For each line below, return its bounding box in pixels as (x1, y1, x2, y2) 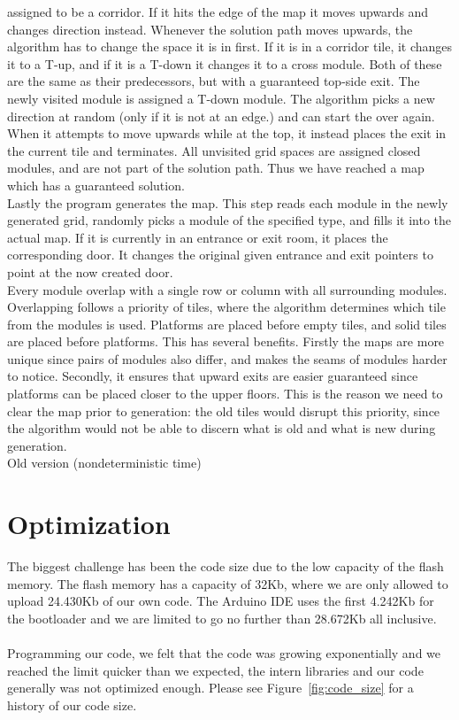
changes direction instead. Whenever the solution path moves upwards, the (7, 19, 413, 38)
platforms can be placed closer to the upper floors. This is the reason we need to (7, 384, 443, 403)
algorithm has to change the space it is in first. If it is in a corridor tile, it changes (7, 37, 453, 56)
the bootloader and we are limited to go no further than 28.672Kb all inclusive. (7, 608, 437, 627)
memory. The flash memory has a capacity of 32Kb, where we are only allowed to (7, 574, 448, 592)
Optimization (7, 506, 171, 542)
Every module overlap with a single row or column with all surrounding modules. (7, 280, 448, 298)
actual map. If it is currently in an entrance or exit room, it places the (7, 228, 388, 246)
